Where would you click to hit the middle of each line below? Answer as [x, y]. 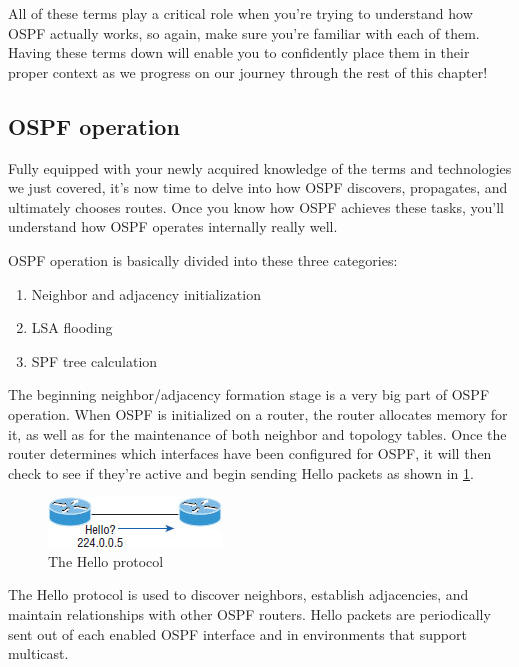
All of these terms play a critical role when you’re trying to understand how [240, 13]
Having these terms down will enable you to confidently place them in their [239, 52]
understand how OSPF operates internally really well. [173, 226]
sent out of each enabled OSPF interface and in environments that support [237, 633]
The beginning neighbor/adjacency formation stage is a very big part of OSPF [249, 394]
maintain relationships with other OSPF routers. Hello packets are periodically [249, 614]
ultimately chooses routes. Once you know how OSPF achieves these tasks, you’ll [256, 206]
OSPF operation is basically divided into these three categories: [203, 259]
